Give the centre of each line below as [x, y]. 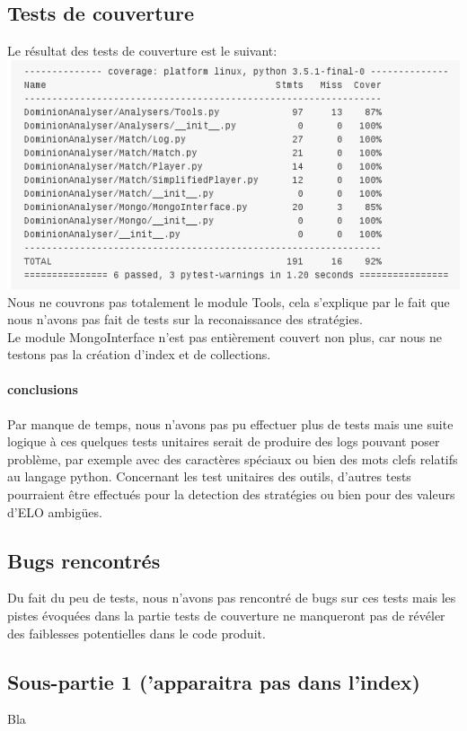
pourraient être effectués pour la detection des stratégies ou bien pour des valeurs [231, 494]
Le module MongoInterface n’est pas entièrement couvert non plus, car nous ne [225, 336]
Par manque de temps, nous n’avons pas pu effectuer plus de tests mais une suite [230, 423]
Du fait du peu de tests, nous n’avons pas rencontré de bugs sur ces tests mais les [232, 598]
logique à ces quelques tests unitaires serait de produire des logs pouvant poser [224, 441]
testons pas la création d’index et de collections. [139, 354]
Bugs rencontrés [84, 560]
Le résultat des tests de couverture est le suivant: [142, 51]
